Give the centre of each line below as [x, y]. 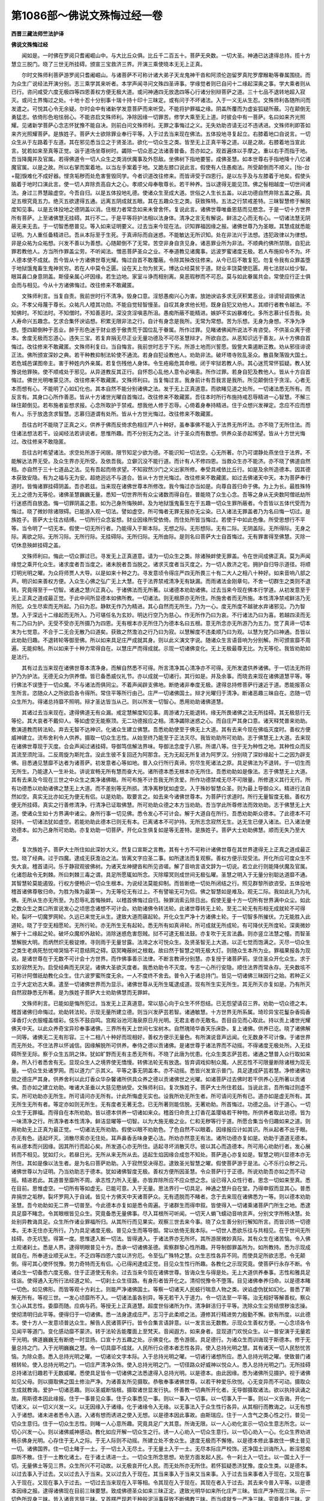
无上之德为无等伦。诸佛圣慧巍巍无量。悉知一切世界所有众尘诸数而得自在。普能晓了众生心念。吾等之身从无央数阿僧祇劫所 [161, 495]
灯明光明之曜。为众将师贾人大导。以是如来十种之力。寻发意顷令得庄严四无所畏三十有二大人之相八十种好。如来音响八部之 [161, 573]
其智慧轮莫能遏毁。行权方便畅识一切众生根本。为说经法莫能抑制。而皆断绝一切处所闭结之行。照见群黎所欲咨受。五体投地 [161, 883]
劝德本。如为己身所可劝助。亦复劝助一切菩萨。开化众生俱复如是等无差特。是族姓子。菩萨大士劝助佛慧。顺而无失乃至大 [158, 830]
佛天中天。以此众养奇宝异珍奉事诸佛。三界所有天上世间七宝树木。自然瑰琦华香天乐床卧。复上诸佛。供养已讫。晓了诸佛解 [161, 1028]
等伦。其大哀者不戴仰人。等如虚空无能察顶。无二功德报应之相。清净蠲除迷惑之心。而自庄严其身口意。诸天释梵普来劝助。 [161, 721]
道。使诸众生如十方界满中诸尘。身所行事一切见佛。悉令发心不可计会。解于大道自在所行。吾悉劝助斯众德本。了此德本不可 [161, 813]
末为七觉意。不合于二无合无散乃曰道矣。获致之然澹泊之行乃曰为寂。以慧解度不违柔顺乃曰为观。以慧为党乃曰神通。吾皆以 [161, 632]
